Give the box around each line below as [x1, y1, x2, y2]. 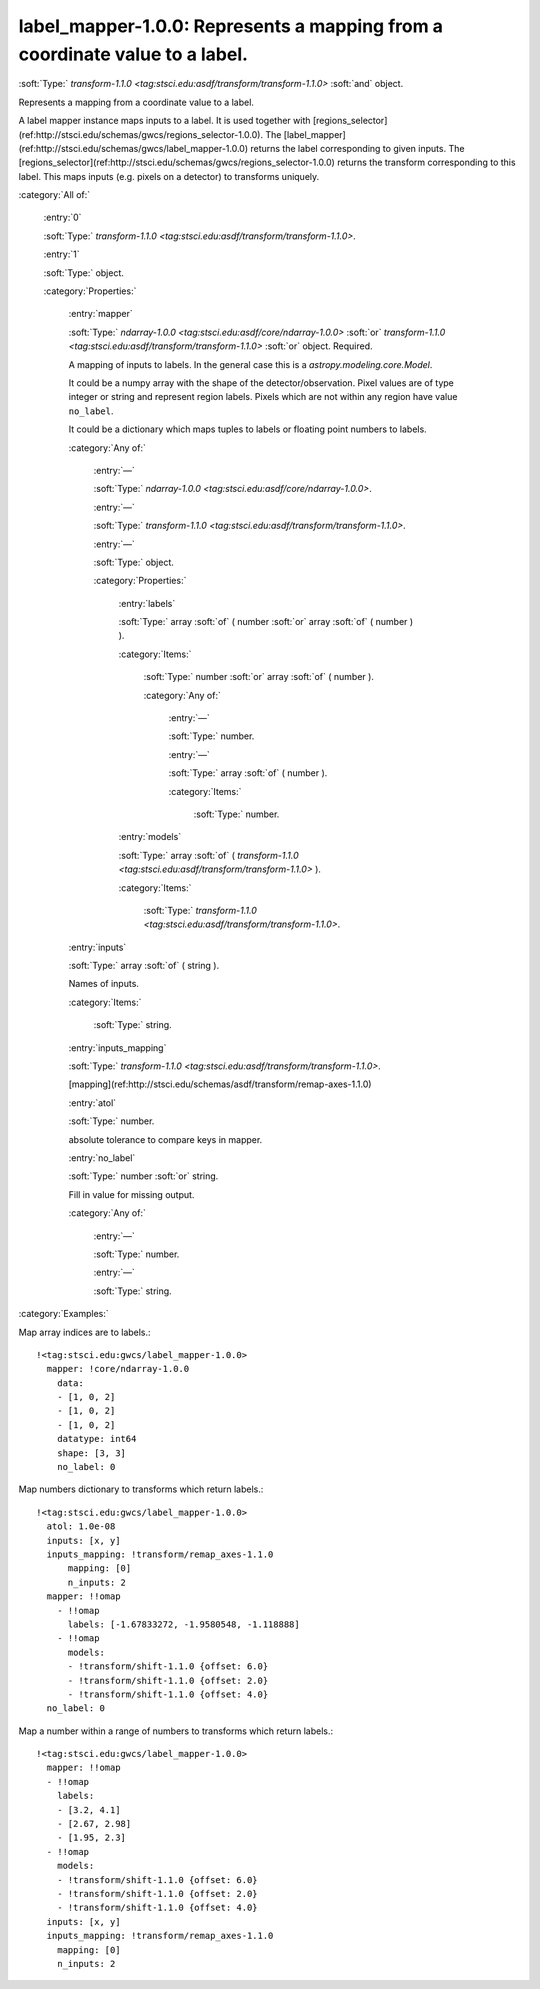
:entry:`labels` [118, 597, 176, 609]
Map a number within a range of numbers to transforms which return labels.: [18, 1725, 334, 1737]
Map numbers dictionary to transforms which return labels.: [18, 1483, 264, 1495]
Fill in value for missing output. [68, 1188, 195, 1200]
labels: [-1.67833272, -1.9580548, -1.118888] [67, 1618, 300, 1630]
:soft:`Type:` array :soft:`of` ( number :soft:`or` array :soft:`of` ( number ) [118, 616, 414, 628]
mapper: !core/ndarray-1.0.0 [46, 1363, 190, 1375]
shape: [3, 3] [56, 1447, 127, 1459]
